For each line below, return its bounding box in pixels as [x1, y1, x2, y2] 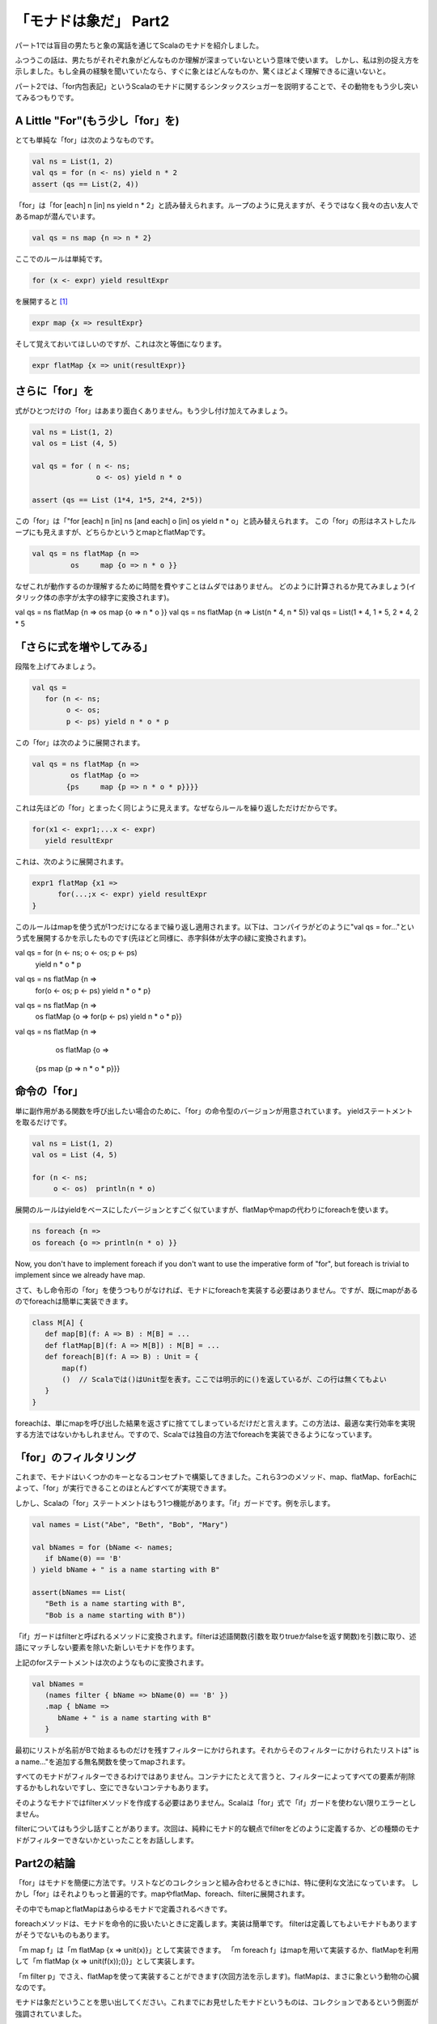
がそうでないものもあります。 [15, 1930, 114, 1940]
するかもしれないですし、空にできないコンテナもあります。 [15, 1783, 214, 1792]
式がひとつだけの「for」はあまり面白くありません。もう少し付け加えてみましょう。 [15, 406, 293, 415]
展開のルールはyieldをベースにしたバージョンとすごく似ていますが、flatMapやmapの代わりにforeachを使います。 [15, 1205, 392, 1214]
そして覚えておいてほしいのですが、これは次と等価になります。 [15, 339, 227, 349]
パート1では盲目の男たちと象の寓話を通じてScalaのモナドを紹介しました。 [15, 40, 263, 50]
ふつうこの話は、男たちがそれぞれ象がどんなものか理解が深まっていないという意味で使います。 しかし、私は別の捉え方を [15, 55, 420, 65]
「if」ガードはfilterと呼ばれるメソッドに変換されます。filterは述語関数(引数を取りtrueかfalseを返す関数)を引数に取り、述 [15, 1631, 417, 1641]
